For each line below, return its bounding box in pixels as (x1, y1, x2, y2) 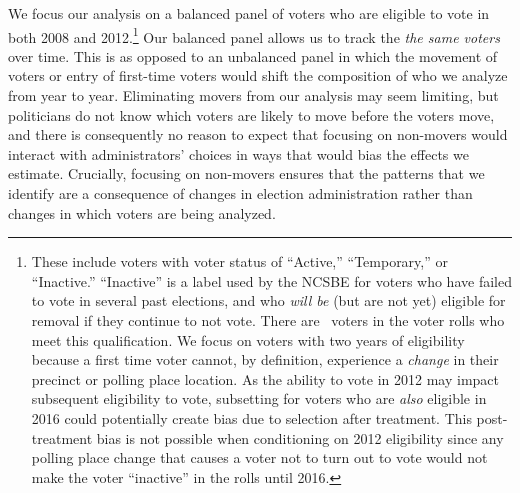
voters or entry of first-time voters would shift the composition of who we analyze (8, 65, 508, 86)
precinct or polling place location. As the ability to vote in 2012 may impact (31, 368, 500, 389)
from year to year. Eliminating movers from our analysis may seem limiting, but (8, 85, 499, 106)
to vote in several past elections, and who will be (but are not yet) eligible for (31, 290, 506, 311)
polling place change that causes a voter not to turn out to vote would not (31, 447, 488, 468)
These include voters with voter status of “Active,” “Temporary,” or (31, 251, 448, 272)
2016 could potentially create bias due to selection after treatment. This (31, 407, 472, 428)
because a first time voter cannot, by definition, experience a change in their (31, 349, 499, 370)
